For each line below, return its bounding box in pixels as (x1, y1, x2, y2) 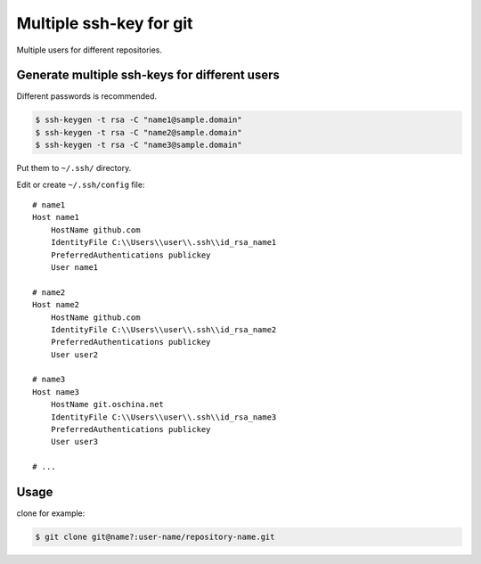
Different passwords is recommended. (16, 91, 158, 102)
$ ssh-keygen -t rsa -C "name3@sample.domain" (35, 140, 242, 151)
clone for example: (16, 508, 86, 519)
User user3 (50, 437, 99, 447)
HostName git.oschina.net (50, 399, 165, 410)
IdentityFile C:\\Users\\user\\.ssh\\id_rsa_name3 (50, 412, 277, 422)
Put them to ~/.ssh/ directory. (16, 163, 132, 174)
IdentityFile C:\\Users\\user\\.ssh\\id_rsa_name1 (50, 237, 277, 248)
